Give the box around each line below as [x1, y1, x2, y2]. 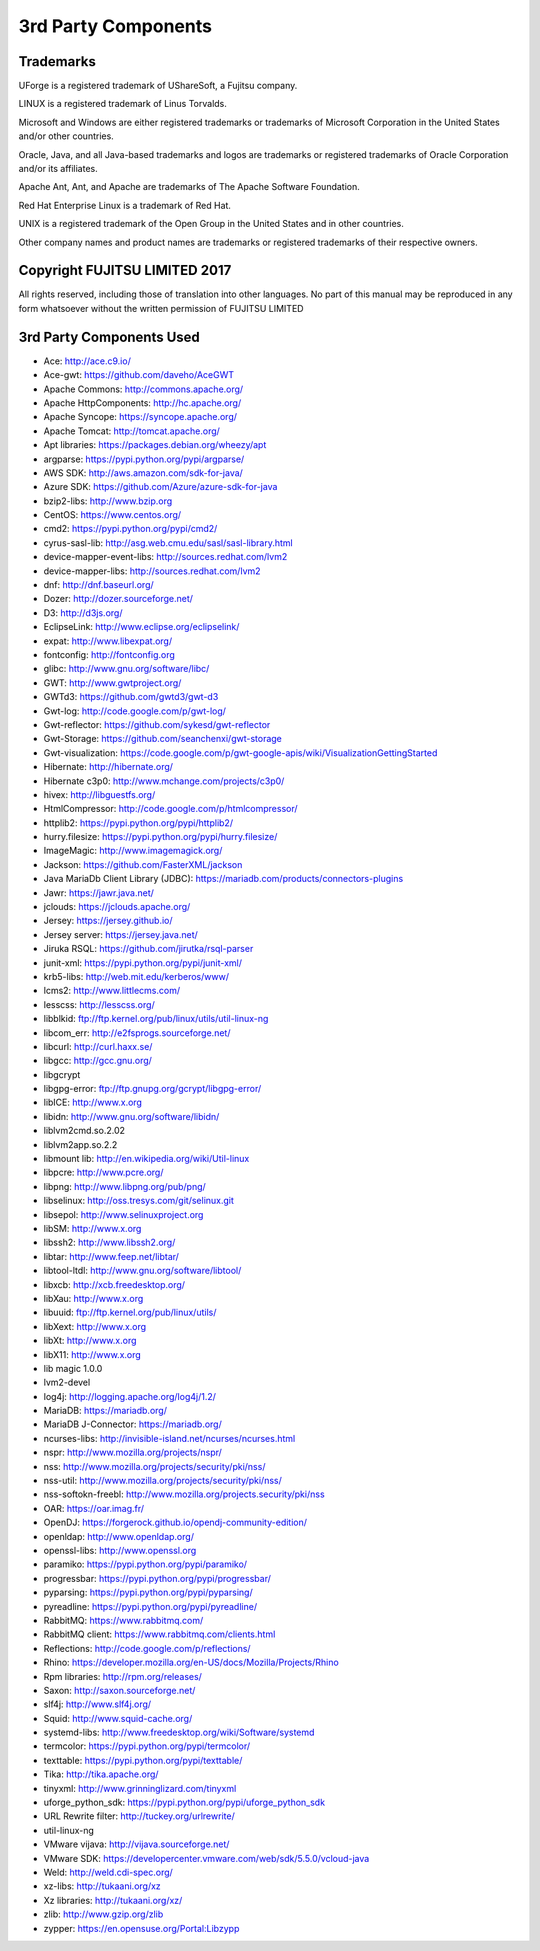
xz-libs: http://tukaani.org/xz [43, 1880, 162, 1892]
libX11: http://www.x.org [43, 1348, 142, 1360]
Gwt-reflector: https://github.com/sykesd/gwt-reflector [43, 718, 271, 730]
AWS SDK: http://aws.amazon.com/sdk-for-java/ [43, 466, 244, 479]
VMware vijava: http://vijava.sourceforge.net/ [43, 1838, 230, 1850]
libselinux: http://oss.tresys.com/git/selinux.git [43, 1195, 235, 1207]
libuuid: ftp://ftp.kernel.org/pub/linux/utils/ [43, 1306, 217, 1319]
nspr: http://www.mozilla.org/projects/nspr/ [43, 1446, 222, 1459]
